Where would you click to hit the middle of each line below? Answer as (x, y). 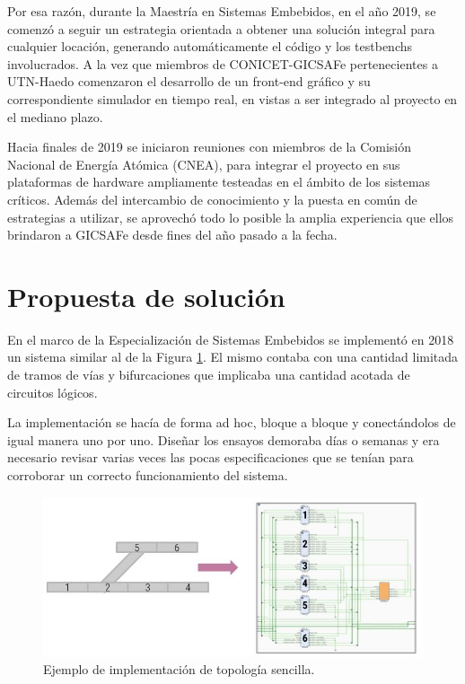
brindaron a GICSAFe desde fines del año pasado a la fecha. (172, 235)
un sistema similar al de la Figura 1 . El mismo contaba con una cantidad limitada (233, 357)
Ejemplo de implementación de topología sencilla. (179, 669)
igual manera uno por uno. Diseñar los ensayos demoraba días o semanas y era (224, 439)
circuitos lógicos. (53, 392)
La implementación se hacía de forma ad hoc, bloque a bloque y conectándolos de (232, 422)
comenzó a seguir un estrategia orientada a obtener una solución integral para (221, 28)
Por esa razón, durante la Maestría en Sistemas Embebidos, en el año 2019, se (222, 11)
